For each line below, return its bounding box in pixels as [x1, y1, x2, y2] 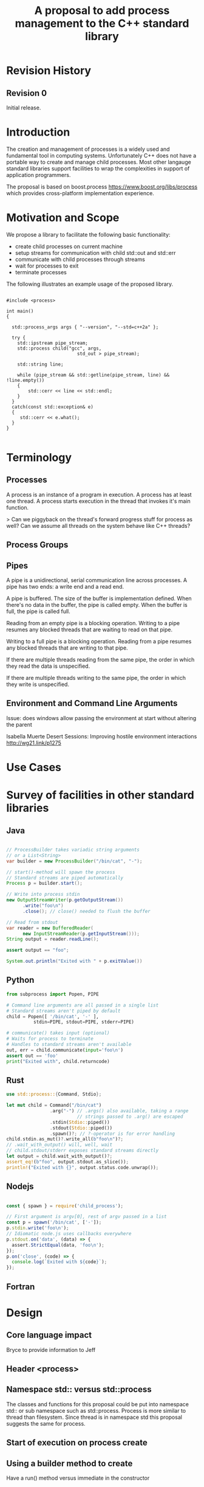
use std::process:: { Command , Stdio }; [6, 1091, 102, 1098]
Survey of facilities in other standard [6, 788, 194, 802]
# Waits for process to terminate [6, 1036, 94, 1042]
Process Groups [6, 539, 69, 550]
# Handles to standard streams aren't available [6, 1041, 132, 1048]
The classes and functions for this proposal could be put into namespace [6, 1400, 189, 1408]
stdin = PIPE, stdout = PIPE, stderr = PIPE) [33, 1019, 135, 1025]
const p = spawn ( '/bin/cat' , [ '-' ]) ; [6, 1219, 102, 1225]
